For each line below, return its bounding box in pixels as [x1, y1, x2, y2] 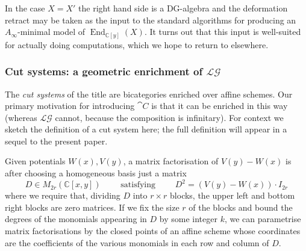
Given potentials [5, 155, 66, 167]
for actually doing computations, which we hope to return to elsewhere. [5, 38, 269, 51]
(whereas [5, 111, 37, 123]
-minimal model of [17, 25, 86, 38]
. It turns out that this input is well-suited [144, 25, 301, 38]
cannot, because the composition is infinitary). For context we [55, 111, 284, 123]
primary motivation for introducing [5, 99, 135, 112]
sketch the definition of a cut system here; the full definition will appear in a [5, 123, 287, 135]
